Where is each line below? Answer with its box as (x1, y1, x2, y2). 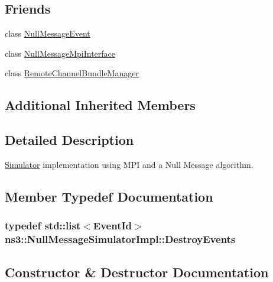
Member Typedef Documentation (5, 187, 213, 205)
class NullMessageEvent (5, 27, 90, 40)
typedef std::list (5, 218, 81, 233)
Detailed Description (5, 131, 134, 149)
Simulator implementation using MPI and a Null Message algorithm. (5, 158, 253, 170)
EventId (93, 218, 132, 233)
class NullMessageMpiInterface (5, 47, 116, 59)
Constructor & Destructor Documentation (5, 262, 269, 281)
